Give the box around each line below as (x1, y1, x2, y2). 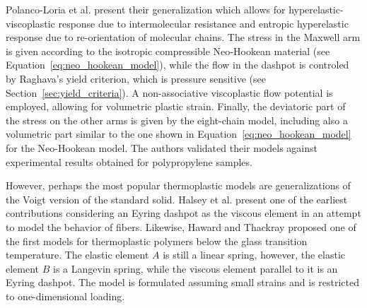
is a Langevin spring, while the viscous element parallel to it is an (53, 261, 338, 276)
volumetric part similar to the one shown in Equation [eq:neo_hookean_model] (6, 126, 351, 141)
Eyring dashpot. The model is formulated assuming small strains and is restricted (6, 275, 360, 290)
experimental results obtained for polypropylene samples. (6, 154, 252, 169)
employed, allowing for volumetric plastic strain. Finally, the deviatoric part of (6, 99, 346, 114)
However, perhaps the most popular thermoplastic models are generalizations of (6, 178, 351, 193)
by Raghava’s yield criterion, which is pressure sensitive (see (6, 71, 266, 85)
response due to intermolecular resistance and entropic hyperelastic (58, 16, 349, 30)
